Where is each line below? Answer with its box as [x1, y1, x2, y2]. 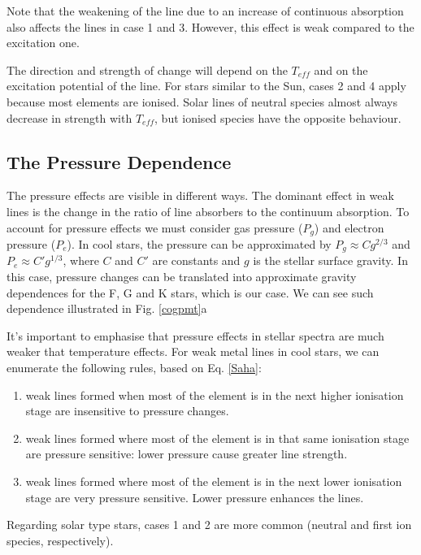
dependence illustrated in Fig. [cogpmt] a [7, 300, 207, 317]
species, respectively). [7, 531, 114, 548]
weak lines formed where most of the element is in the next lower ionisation [25, 472, 402, 489]
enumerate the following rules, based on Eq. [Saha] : [7, 359, 262, 376]
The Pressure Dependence [7, 149, 232, 174]
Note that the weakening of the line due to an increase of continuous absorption [7, 2, 404, 19]
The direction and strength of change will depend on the [7, 61, 288, 78]
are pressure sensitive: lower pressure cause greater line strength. [25, 445, 348, 462]
